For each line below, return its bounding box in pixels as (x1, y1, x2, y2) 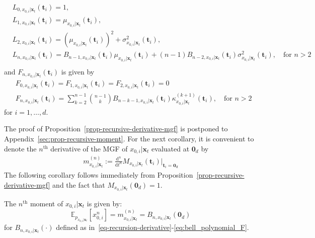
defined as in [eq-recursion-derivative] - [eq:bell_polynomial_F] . (56, 222, 249, 232)
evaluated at (151, 143, 190, 153)
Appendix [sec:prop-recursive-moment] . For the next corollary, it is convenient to (4, 133, 254, 144)
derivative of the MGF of (50, 143, 128, 153)
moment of (30, 198, 63, 208)
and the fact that (52, 179, 105, 190)
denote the (4, 143, 37, 153)
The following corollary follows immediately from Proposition (4, 169, 193, 180)
